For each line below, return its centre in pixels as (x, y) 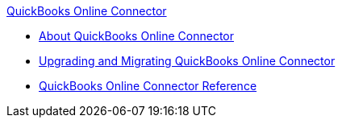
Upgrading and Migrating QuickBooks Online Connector (187, 61)
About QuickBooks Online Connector (136, 36)
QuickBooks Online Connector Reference (148, 86)
